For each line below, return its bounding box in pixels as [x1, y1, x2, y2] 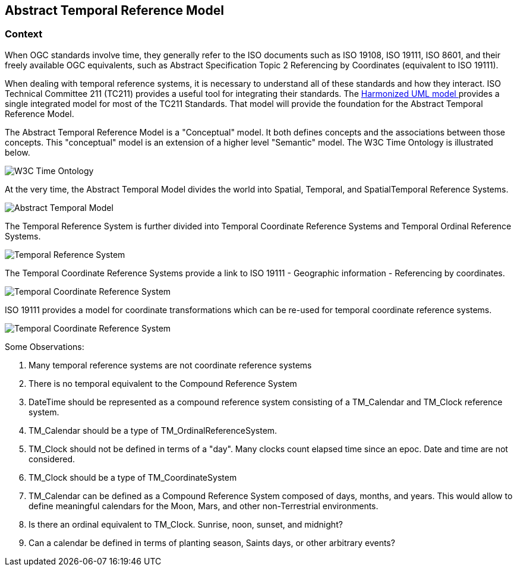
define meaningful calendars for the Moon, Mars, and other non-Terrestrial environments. [29, 500, 379, 511]
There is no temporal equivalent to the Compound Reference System [29, 378, 297, 389]
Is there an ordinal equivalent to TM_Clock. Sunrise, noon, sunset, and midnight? [29, 519, 343, 529]
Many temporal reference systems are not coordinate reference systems [29, 359, 312, 370]
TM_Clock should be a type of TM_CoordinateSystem [29, 472, 237, 482]
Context [5, 28, 43, 40]
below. [5, 147, 30, 157]
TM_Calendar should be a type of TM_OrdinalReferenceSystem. [29, 425, 278, 436]
